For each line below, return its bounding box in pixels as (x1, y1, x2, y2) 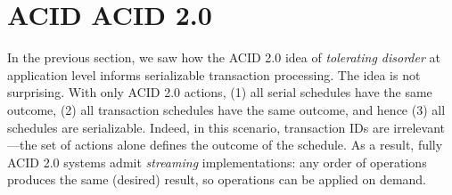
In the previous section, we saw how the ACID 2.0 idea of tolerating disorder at (7, 48, 440, 67)
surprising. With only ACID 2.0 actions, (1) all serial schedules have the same (7, 83, 432, 102)
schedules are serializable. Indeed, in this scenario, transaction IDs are (7, 118, 390, 136)
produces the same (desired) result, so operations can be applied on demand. (7, 170, 427, 189)
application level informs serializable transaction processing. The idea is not (7, 65, 421, 84)
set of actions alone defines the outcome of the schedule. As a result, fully (41, 135, 443, 154)
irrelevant (393, 118, 445, 136)
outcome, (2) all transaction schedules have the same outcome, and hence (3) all (7, 100, 446, 118)
